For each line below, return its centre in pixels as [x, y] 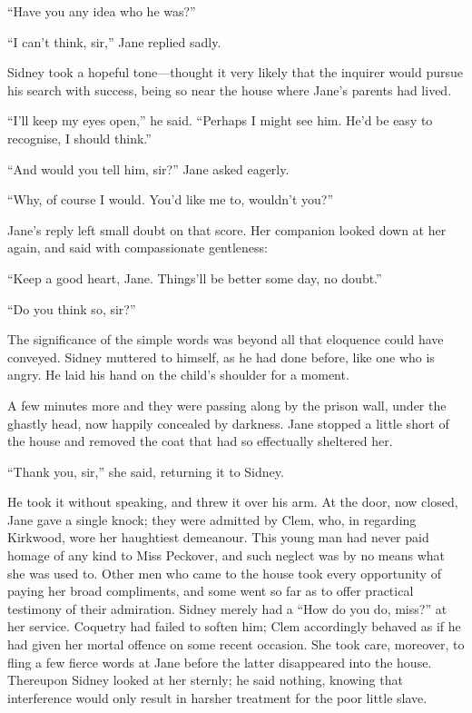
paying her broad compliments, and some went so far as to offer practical [211, 591]
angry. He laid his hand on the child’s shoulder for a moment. [178, 375]
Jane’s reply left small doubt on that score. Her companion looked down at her [227, 229]
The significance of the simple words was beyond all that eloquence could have [226, 339]
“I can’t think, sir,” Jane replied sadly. [114, 41]
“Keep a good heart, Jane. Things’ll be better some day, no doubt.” [195, 277]
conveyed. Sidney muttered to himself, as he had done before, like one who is [221, 356]
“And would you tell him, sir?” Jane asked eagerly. [148, 168]
